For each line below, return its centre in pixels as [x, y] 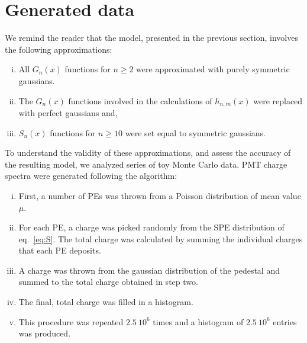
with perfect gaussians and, [68, 112]
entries [285, 321]
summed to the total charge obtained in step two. [108, 282]
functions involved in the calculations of [140, 100]
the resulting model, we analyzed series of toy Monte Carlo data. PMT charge [146, 164]
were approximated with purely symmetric [213, 69]
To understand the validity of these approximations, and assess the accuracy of [148, 153]
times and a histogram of [198, 321]
